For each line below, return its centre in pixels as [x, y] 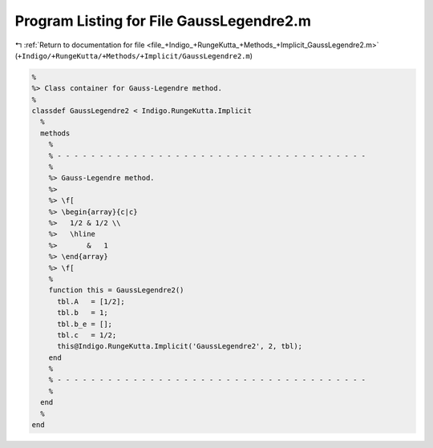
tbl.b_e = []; [85, 324]
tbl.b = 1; [83, 313]
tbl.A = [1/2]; [91, 301]
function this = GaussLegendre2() [116, 290]
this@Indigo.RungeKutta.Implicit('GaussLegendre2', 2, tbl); [180, 346]
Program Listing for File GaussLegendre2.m [163, 21]
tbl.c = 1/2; [87, 335]
